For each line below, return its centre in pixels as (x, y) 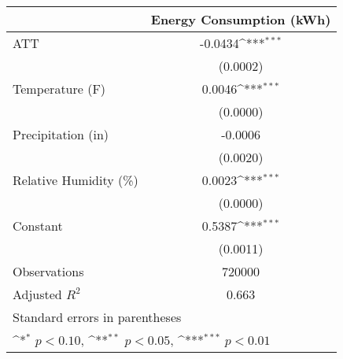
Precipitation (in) (61, 134)
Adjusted (37, 294)
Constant (38, 226)
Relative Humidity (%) (76, 180)
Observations (48, 271)
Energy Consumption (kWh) (241, 19)
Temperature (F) (59, 89)
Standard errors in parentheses (97, 317)
